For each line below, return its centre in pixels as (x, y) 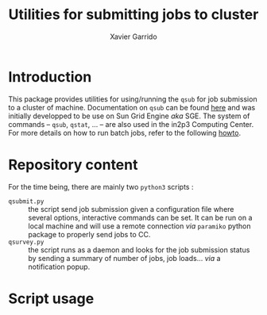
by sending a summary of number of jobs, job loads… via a (124, 258)
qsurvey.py (26, 242)
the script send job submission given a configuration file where (131, 209)
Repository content (73, 165)
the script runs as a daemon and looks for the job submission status (139, 250)
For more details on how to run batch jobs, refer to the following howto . (124, 133)
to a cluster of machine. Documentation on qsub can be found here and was (132, 107)
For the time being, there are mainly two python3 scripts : (101, 186)
